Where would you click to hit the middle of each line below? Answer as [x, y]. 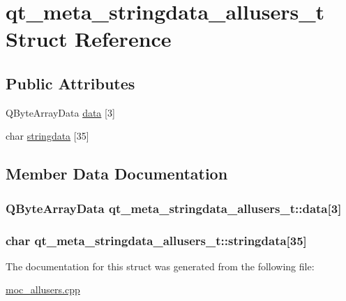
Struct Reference [89, 39]
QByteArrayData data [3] [60, 112]
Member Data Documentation [117, 174]
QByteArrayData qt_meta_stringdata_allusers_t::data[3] [174, 208]
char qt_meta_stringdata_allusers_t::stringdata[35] [156, 240]
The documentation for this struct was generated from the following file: [160, 266]
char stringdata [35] [47, 136]
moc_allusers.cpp [43, 289]
